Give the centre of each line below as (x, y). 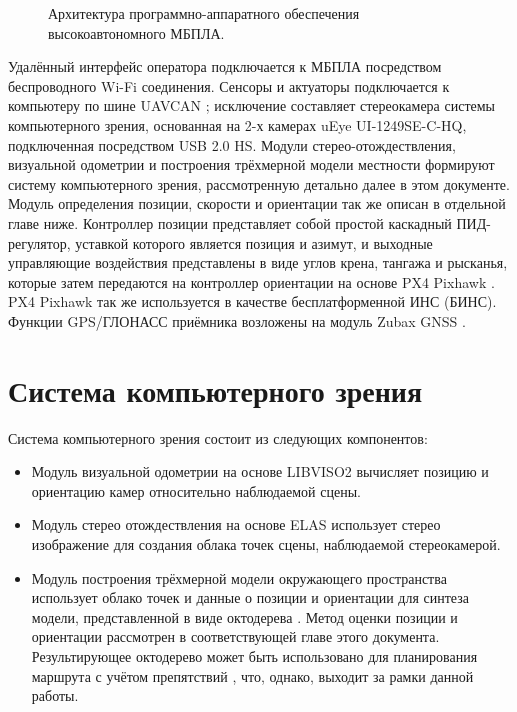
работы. (55, 695)
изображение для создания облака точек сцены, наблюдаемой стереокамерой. (266, 544)
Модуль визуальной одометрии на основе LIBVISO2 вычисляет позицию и (260, 471)
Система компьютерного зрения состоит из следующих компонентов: (218, 437)
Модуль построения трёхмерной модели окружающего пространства (239, 577)
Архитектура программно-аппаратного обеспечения (204, 13)
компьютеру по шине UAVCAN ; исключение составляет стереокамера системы (252, 105)
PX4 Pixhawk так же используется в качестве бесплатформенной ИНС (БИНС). (252, 301)
